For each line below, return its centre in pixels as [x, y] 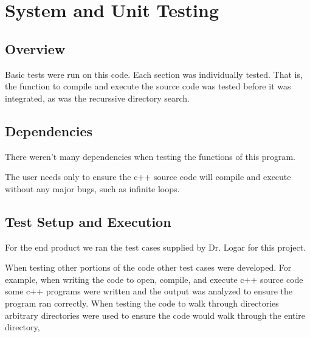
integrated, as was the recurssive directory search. [97, 98]
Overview [35, 48]
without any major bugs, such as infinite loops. [92, 188]
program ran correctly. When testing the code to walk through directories [142, 303]
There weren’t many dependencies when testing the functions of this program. [150, 156]
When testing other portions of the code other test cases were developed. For [148, 267]
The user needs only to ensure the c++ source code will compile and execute [148, 177]
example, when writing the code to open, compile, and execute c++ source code [154, 279]
